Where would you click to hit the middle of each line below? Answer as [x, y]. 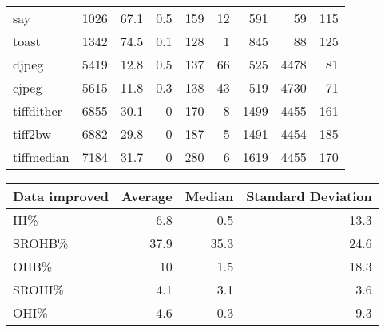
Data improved [61, 196]
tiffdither [38, 111]
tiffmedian [41, 157]
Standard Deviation [309, 196]
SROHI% [38, 289]
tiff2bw [32, 134]
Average [147, 196]
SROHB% [41, 243]
